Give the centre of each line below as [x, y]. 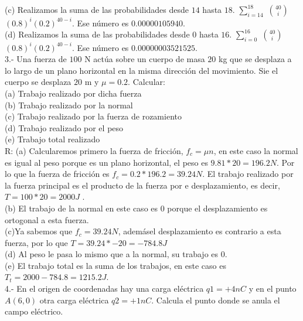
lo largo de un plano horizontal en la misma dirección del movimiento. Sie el [142, 70]
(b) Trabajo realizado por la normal [69, 105]
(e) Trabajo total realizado [52, 139]
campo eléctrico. [34, 311]
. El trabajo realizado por [248, 174]
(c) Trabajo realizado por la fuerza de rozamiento [93, 116]
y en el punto [273, 288]
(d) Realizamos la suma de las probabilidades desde [97, 34]
